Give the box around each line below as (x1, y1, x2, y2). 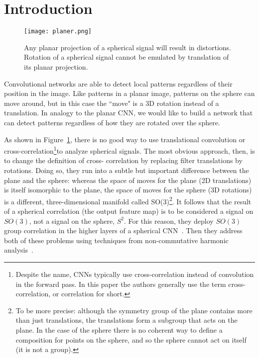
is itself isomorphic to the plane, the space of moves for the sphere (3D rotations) (4, 184, 252, 195)
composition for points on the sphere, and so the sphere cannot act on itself (15, 334, 247, 345)
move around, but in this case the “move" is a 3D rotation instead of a (4, 97, 219, 108)
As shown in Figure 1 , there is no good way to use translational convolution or (4, 134, 246, 144)
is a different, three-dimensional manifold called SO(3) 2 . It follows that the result (4, 194, 252, 206)
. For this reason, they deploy (124, 215, 214, 226)
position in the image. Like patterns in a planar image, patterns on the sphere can (4, 88, 255, 98)
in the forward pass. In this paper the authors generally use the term (15, 278, 226, 289)
